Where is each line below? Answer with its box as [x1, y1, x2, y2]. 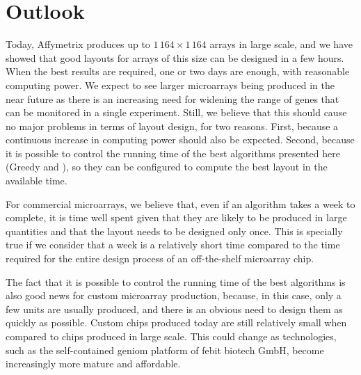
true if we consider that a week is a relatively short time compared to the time [6, 237, 340, 252]
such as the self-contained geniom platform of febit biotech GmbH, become [6, 342, 324, 357]
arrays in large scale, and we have [209, 37, 353, 51]
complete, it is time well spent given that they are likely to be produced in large [6, 210, 347, 225]
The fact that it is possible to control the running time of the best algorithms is [6, 274, 346, 289]
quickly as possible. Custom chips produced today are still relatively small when [6, 315, 347, 330]
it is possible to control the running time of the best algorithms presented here [6, 145, 340, 160]
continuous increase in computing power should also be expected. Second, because [6, 132, 355, 147]
